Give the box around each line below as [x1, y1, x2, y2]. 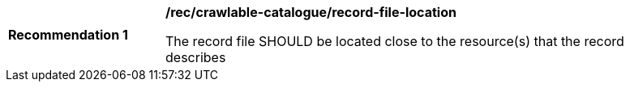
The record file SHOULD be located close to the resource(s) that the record [165, 33, 624, 49]
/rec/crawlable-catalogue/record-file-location [165, 4, 456, 20]
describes [165, 49, 226, 65]
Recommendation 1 [8, 27, 128, 43]
